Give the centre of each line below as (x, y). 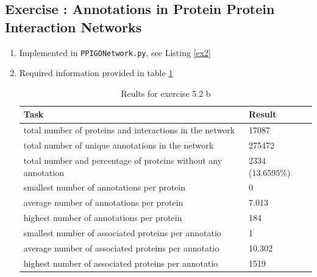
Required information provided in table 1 (96, 73)
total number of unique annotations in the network (119, 145)
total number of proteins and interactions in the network (129, 130)
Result (263, 114)
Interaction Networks (73, 26)
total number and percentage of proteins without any (123, 160)
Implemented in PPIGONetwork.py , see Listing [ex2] (115, 52)
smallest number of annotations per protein (104, 187)
